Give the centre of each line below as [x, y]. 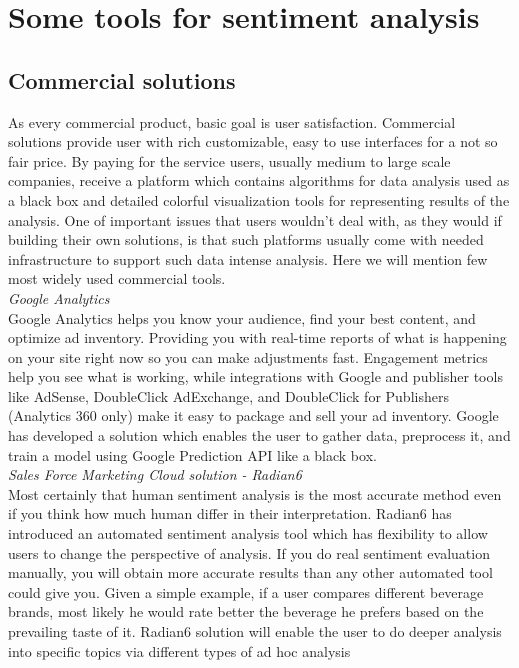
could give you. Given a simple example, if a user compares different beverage [246, 591]
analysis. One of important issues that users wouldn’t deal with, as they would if [255, 219]
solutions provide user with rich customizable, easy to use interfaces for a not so [253, 141]
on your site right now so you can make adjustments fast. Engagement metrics [248, 356]
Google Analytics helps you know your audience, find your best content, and [242, 317]
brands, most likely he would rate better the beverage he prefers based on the [246, 611]
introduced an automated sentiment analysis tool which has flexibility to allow [248, 533]
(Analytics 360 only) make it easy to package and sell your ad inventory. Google [253, 415]
